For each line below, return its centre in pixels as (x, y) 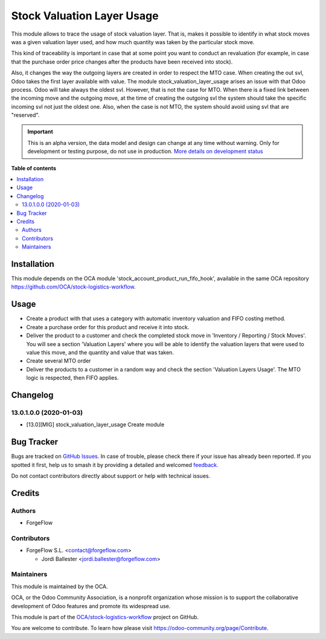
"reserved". (25, 115)
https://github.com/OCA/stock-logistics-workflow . (73, 287)
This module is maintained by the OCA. (59, 586)
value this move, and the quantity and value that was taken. (100, 352)
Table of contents (34, 168)
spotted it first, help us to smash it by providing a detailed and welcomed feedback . (115, 464)
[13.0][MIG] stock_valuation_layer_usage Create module (95, 425)
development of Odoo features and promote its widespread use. (91, 606)
